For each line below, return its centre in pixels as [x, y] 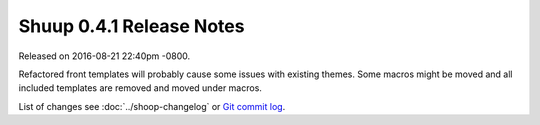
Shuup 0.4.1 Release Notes [131, 26]
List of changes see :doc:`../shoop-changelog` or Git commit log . [152, 106]
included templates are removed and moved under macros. [140, 88]
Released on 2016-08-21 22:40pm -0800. [104, 56]
